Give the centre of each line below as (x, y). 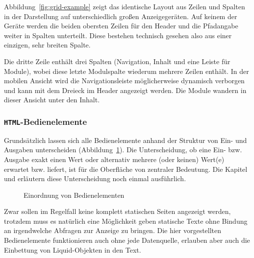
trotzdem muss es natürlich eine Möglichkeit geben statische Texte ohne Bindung (126, 221)
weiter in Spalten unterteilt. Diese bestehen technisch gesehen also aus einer (118, 35)
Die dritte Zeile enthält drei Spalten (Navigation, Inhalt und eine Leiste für (117, 61)
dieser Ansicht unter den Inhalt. (52, 100)
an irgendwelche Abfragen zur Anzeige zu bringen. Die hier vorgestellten (113, 230)
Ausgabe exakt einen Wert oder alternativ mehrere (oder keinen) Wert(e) (114, 159)
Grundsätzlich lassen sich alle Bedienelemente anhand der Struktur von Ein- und (126, 140)
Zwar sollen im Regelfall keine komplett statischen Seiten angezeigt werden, (117, 211)
